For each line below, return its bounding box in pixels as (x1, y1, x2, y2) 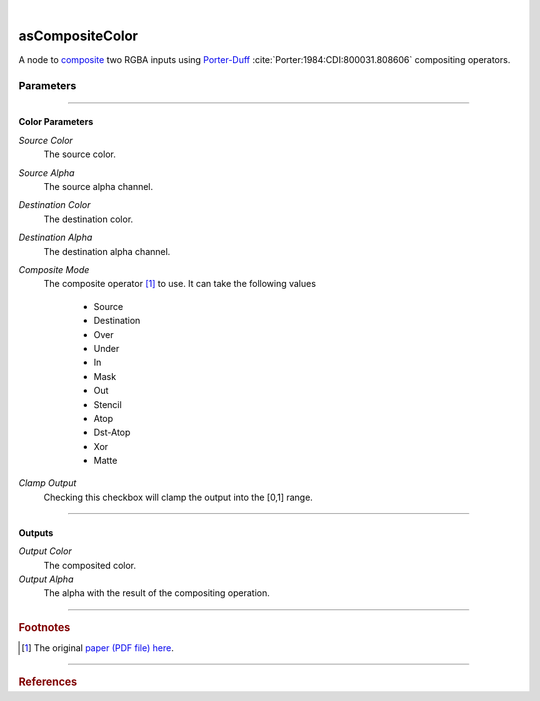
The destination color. (43, 213, 134, 225)
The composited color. (43, 559, 137, 571)
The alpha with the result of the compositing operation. (43, 587, 270, 599)
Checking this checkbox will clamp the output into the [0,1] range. (43, 491, 314, 503)
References (18, 675, 78, 689)
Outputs (18, 526, 54, 539)
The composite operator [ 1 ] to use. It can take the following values (43, 278, 317, 290)
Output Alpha (18, 573, 74, 585)
